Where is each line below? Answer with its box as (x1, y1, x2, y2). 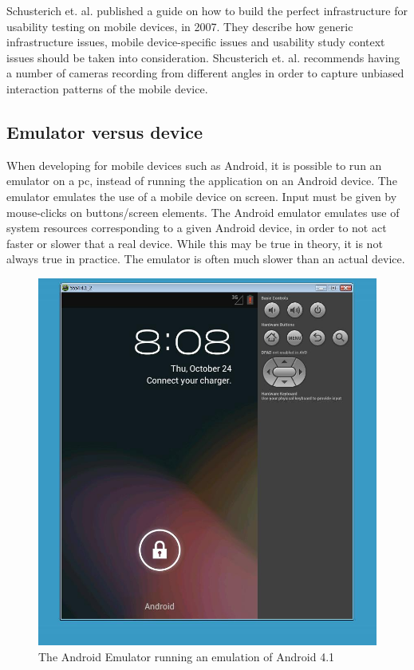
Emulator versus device (6, 119, 203, 144)
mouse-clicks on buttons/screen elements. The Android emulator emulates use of (6, 203, 400, 220)
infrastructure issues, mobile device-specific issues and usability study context (6, 33, 385, 50)
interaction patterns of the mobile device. (6, 80, 208, 97)
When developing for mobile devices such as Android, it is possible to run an (6, 156, 382, 173)
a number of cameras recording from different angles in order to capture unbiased (6, 65, 404, 81)
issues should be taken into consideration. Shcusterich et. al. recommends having (6, 49, 400, 65)
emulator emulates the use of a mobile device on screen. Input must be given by (6, 187, 397, 204)
